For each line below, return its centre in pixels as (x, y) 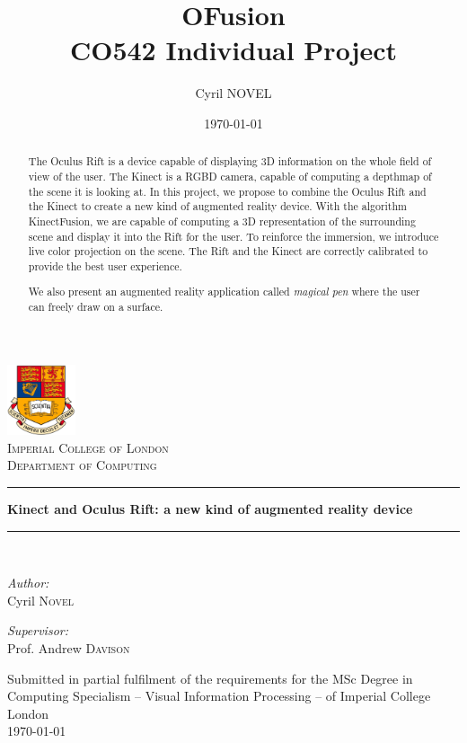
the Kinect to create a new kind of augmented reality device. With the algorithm (218, 206)
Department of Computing (82, 465)
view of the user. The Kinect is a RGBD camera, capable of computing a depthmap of (230, 176)
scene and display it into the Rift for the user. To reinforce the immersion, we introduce (233, 236)
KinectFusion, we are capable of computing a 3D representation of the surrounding (222, 221)
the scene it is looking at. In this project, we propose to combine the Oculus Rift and (227, 191)
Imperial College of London (88, 447)
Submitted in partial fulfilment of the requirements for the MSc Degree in (210, 678)
